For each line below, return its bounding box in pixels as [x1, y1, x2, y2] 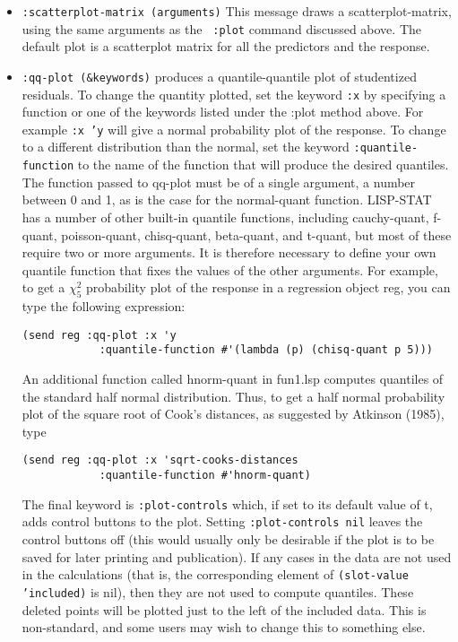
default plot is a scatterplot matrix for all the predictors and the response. [22, 37, 430, 56]
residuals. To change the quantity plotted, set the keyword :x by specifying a [22, 84, 446, 103]
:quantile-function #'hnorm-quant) [99, 469, 311, 482]
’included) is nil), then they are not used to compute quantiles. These [22, 582, 414, 601]
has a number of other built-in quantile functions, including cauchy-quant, [22, 207, 429, 226]
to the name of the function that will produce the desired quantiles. [77, 155, 449, 174]
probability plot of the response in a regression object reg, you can [86, 278, 451, 297]
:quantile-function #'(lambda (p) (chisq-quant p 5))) [99, 343, 433, 357]
